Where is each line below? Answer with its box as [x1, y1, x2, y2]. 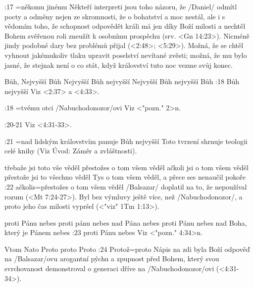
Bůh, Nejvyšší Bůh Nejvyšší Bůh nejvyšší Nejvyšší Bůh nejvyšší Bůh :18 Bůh [4, 76, 240, 87]
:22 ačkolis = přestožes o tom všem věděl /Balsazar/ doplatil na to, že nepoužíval [4, 181, 247, 191]
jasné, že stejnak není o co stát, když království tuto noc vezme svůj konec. [4, 59, 233, 70]
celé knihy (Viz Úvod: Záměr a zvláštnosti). [4, 145, 137, 156]
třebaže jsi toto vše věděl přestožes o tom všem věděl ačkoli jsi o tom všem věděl [4, 162, 249, 172]
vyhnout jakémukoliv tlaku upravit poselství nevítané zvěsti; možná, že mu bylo [4, 49, 247, 60]
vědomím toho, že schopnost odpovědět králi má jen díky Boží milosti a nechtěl [4, 21, 246, 31]
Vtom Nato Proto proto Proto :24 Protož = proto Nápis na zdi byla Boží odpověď [4, 243, 250, 254]
